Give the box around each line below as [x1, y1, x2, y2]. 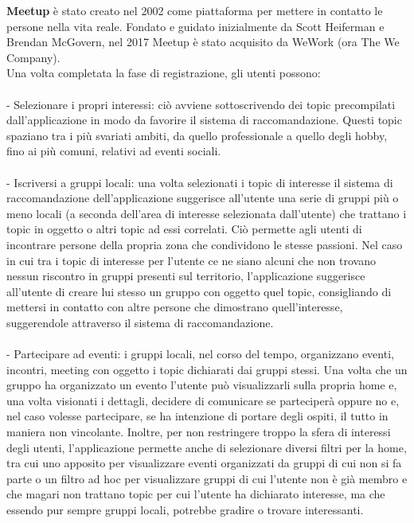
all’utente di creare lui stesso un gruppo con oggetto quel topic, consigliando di [6, 283, 392, 299]
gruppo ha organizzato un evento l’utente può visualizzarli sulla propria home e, [6, 377, 397, 393]
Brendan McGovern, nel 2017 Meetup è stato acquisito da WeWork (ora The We [6, 33, 400, 50]
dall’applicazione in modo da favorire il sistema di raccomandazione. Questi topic [6, 111, 402, 128]
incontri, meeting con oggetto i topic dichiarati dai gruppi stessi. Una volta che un [6, 361, 408, 377]
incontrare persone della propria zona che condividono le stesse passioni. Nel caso [6, 236, 403, 252]
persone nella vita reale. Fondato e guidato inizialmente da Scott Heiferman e [6, 18, 385, 34]
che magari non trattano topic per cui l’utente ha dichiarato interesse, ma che [6, 486, 385, 502]
